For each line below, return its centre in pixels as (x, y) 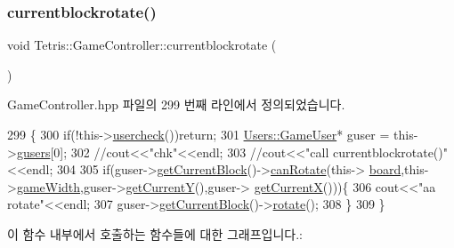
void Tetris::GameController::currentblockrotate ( (142, 45)
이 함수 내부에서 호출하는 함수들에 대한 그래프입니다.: (155, 233)
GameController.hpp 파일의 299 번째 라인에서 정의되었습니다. (176, 104)
